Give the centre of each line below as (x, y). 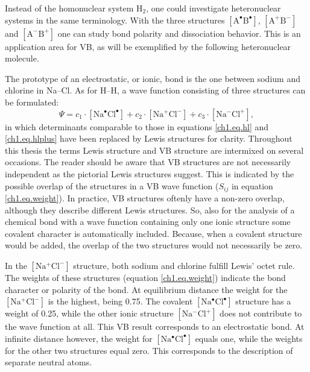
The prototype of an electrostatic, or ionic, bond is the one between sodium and (153, 78)
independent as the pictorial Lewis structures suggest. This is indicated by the (150, 173)
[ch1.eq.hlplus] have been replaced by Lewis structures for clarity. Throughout (149, 138)
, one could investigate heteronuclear (214, 8)
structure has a (263, 301)
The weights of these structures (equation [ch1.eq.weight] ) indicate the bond (145, 277)
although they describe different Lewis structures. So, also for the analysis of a (150, 210)
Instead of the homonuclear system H (74, 8)
